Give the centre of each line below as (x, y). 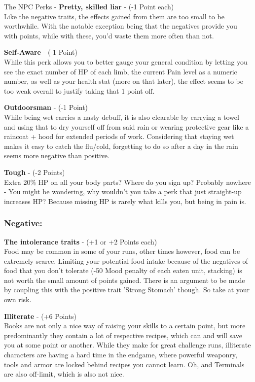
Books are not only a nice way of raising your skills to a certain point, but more (125, 326)
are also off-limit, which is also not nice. (64, 374)
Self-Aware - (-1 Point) (41, 52)
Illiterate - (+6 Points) (40, 316)
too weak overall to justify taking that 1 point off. (79, 90)
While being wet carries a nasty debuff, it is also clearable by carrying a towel (122, 117)
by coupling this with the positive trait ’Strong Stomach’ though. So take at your (127, 290)
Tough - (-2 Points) (35, 172)
